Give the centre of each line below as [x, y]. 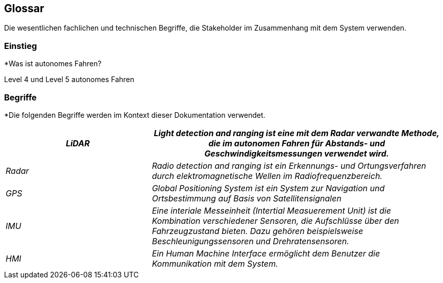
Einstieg [21, 46]
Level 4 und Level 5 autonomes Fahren [69, 80]
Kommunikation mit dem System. [215, 263]
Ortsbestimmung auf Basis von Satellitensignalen [247, 198]
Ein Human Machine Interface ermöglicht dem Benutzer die [266, 253]
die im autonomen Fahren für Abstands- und [297, 143]
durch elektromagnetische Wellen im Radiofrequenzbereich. [267, 176]
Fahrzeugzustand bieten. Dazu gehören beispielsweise [257, 231]
